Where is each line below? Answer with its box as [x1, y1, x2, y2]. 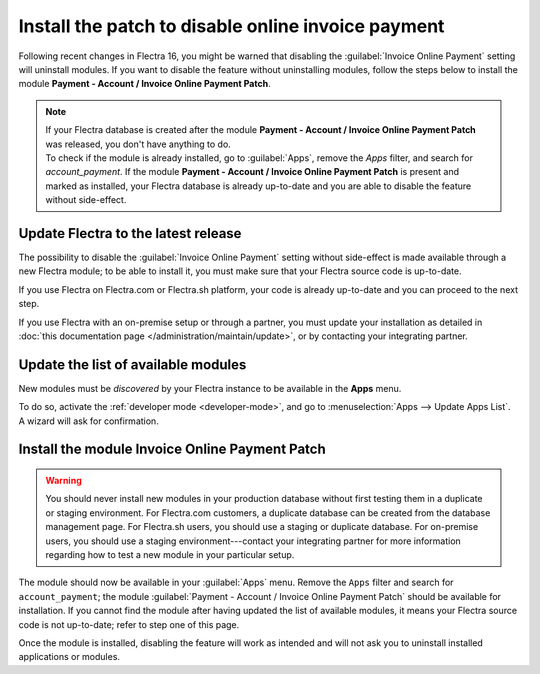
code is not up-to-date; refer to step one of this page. [18, 618, 240, 630]
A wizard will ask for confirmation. [18, 415, 159, 427]
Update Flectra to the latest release [18, 225, 242, 242]
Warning [45, 475, 82, 487]
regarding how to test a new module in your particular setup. [45, 548, 295, 560]
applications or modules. [18, 651, 120, 663]
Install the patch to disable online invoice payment [18, 15, 445, 37]
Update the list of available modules [18, 356, 247, 373]
